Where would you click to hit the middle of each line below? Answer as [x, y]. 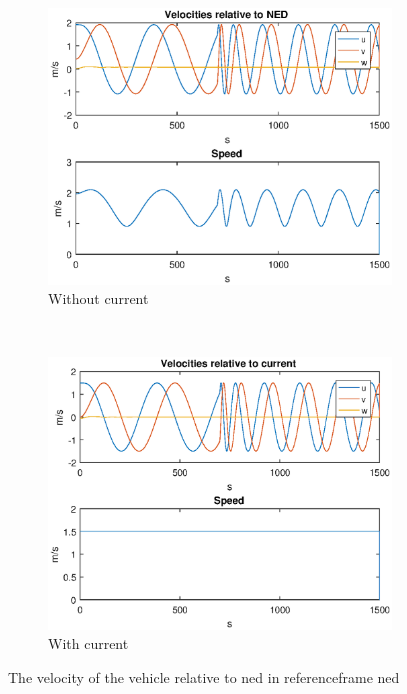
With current [88, 643]
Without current [98, 298]
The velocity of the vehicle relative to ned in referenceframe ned [204, 676]
